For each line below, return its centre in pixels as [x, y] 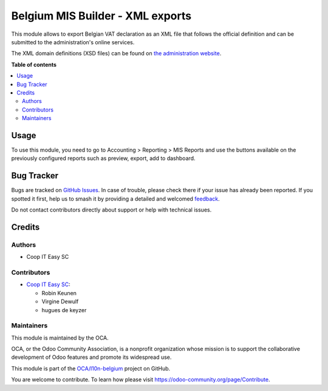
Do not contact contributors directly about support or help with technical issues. [111, 210]
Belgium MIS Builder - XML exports [101, 16]
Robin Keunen [59, 293]
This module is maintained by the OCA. [60, 338]
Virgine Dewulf [60, 302]
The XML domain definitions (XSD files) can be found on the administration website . [116, 53]
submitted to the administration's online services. [73, 42]
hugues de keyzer [64, 310]
